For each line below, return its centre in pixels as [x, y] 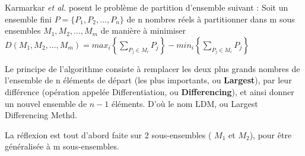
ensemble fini [28, 19]
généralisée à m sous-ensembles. [62, 146]
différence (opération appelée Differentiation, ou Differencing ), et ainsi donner [150, 91]
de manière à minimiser [143, 30]
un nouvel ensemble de [46, 103]
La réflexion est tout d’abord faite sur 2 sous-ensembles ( [108, 134]
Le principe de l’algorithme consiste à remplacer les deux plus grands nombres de [152, 68]
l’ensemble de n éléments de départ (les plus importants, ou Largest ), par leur [148, 80]
